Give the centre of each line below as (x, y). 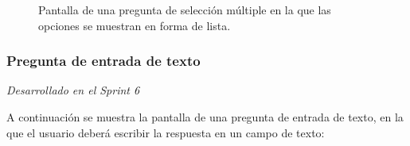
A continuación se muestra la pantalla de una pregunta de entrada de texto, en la (205, 117)
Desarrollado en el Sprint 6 (73, 90)
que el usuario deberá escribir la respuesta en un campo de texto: (166, 132)
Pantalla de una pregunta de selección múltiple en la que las (185, 10)
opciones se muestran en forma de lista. (135, 25)
